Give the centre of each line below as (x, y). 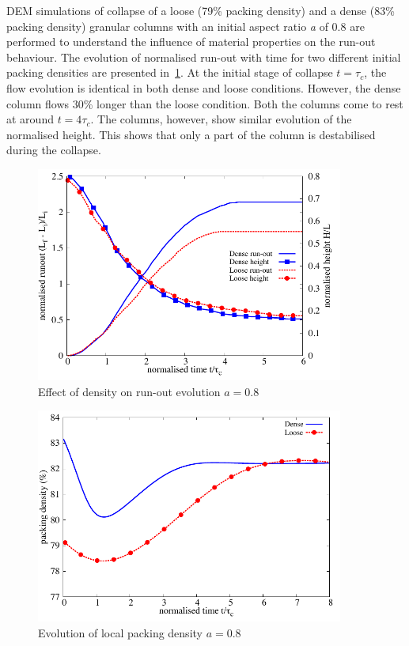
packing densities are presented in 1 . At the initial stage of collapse (170, 72)
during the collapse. (54, 150)
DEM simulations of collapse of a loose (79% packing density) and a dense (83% (201, 10)
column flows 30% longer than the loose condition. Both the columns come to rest (205, 103)
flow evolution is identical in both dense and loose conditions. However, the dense (204, 87)
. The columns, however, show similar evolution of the (221, 119)
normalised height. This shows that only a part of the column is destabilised (191, 134)
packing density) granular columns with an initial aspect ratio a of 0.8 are (186, 26)
